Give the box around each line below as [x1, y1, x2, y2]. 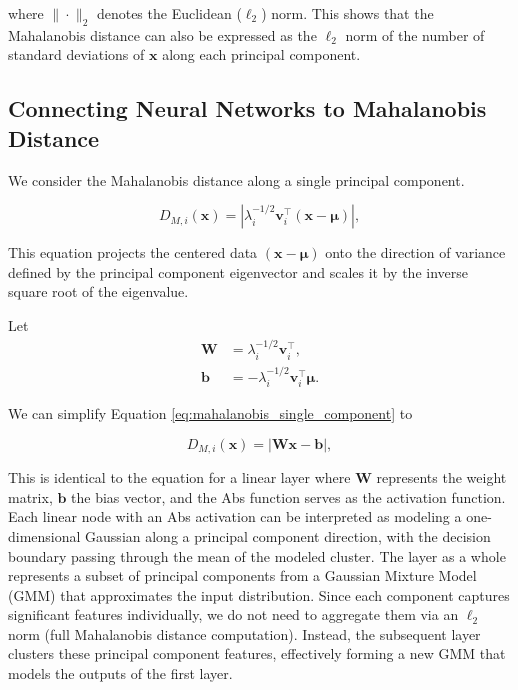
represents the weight [376, 467, 507, 488]
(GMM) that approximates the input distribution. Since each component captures [8, 584, 510, 605]
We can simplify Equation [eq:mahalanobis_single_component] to [8, 403, 413, 424]
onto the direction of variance [325, 242, 506, 263]
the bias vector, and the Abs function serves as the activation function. [71, 486, 506, 507]
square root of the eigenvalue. [8, 281, 189, 302]
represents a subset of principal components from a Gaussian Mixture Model [8, 565, 477, 586]
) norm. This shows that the [261, 3, 434, 23]
